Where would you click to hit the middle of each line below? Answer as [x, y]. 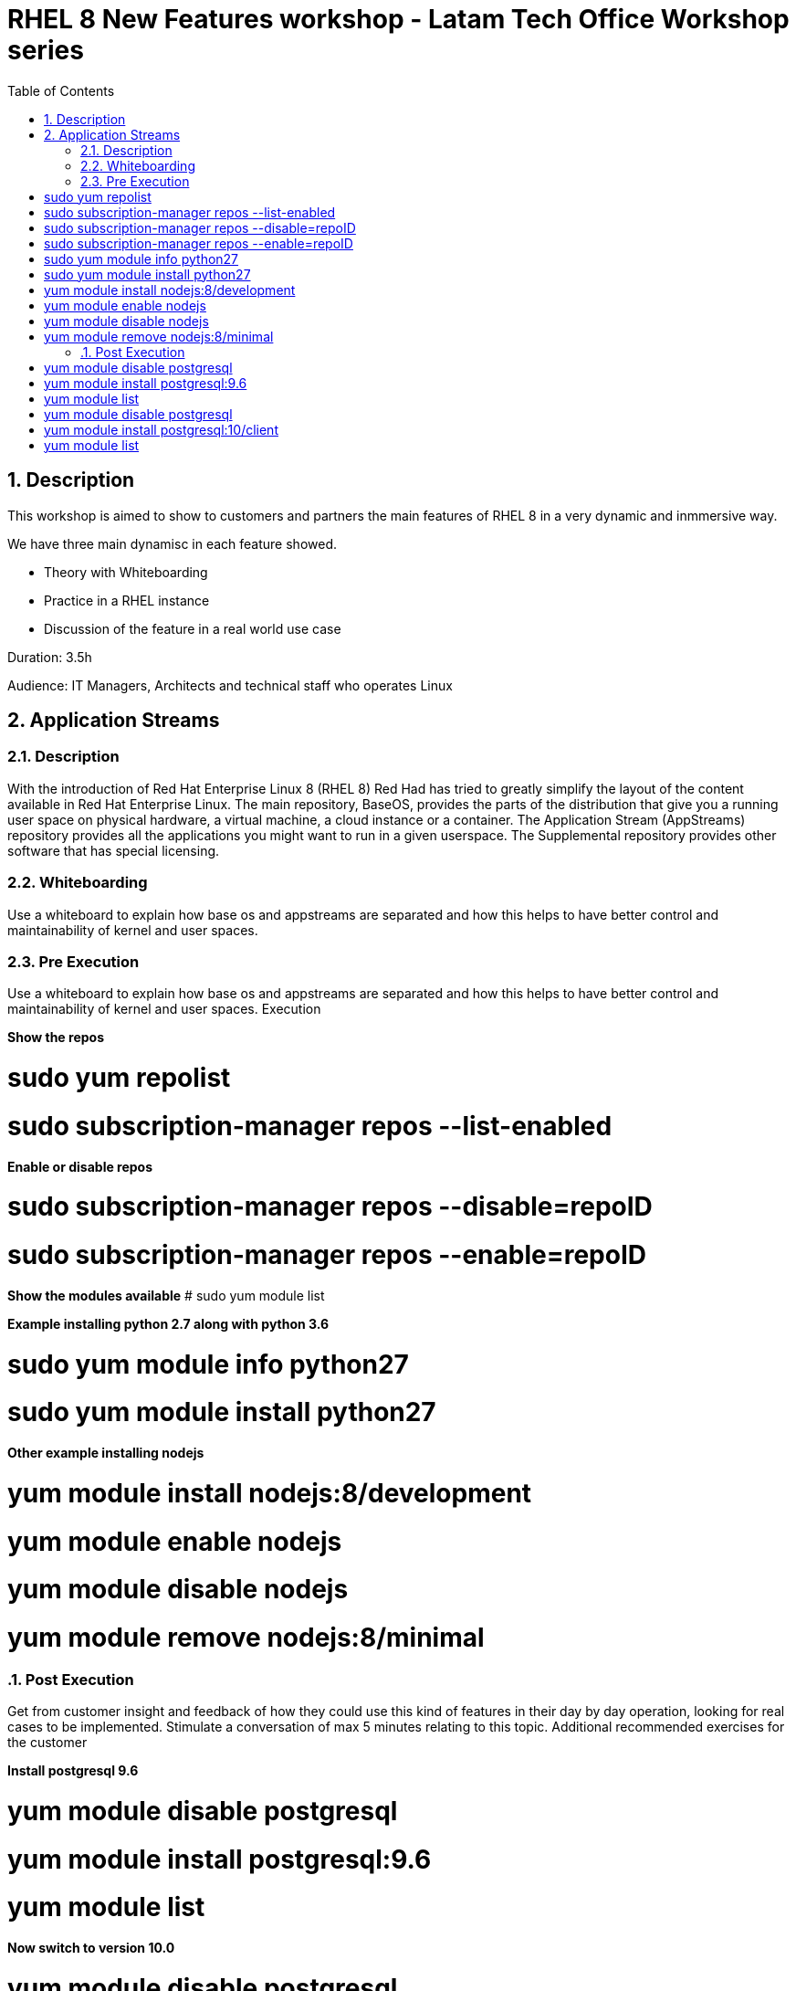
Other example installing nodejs [106, 1453]
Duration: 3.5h [50, 657]
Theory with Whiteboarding [126, 572]
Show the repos [56, 1038]
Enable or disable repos [80, 1166]
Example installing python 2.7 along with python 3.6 [168, 1323]
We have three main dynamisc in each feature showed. [172, 543]
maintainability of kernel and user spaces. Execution [164, 1009]
